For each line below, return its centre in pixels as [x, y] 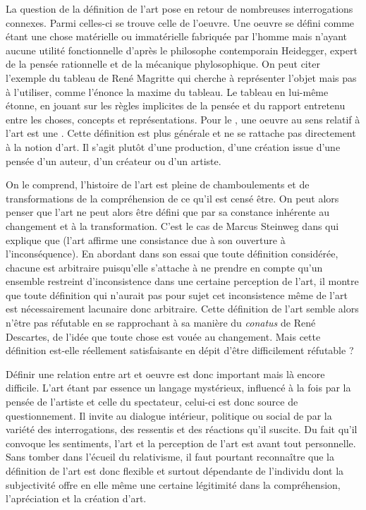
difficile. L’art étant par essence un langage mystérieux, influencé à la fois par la [178, 388]
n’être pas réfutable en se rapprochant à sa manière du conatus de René [161, 323]
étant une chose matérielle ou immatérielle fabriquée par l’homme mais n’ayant [177, 36]
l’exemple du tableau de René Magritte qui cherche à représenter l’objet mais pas [181, 77]
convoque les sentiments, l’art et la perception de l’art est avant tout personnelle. [181, 443]
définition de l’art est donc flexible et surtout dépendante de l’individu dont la [175, 470]
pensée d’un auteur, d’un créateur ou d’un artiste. [114, 160]
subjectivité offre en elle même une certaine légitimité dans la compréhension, [173, 484]
